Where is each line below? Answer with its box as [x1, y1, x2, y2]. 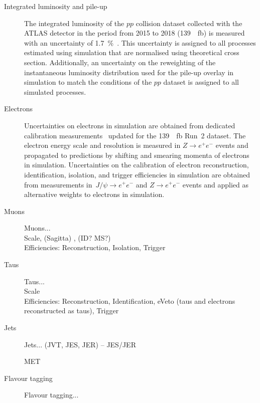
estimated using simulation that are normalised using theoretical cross [24, 47, 239, 58]
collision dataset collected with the [136, 18, 242, 28]
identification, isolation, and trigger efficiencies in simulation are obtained [24, 169, 250, 179]
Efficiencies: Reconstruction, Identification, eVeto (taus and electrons [24, 295, 235, 306]
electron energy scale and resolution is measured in [24, 140, 181, 150]
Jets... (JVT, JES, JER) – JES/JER [24, 339, 136, 349]
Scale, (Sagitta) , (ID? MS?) [24, 232, 111, 243]
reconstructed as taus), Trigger [24, 305, 119, 316]
